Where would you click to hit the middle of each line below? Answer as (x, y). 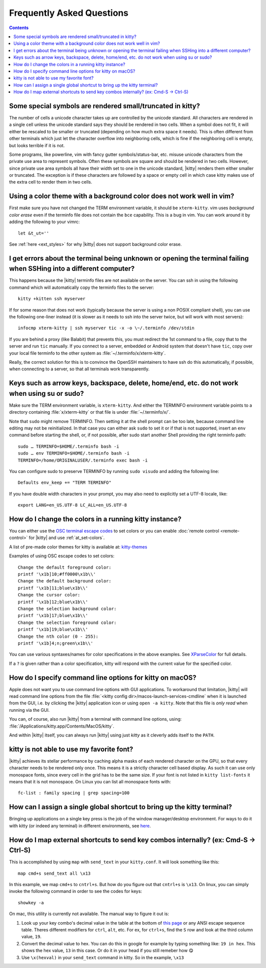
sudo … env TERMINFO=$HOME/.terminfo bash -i (74, 453)
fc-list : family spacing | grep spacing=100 (74, 793)
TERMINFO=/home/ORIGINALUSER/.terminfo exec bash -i (83, 460)
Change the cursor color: (49, 595)
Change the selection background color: (67, 609)
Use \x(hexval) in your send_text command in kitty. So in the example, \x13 (103, 957)
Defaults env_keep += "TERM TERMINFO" (65, 483)
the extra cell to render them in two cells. (50, 182)
